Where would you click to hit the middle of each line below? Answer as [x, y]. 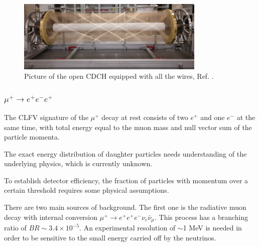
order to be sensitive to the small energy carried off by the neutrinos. [110, 237]
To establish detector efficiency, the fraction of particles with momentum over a [126, 180]
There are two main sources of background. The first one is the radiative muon [125, 207]
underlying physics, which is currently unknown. [78, 163]
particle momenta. [32, 137]
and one [213, 117]
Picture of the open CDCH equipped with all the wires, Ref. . [119, 76]
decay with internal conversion [51, 217]
